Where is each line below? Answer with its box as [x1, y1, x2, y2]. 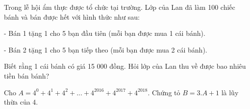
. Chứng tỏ [148, 87, 180, 97]
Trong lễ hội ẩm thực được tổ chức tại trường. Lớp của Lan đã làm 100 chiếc [4, 2, 235, 12]
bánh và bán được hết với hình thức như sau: [4, 11, 140, 22]
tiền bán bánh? [4, 70, 50, 81]
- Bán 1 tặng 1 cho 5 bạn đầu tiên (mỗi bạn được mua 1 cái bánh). [4, 28, 205, 38]
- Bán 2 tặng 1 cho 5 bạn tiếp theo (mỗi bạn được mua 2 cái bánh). [4, 44, 207, 54]
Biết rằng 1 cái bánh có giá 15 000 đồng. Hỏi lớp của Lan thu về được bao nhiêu [4, 61, 246, 71]
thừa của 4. [4, 97, 38, 107]
